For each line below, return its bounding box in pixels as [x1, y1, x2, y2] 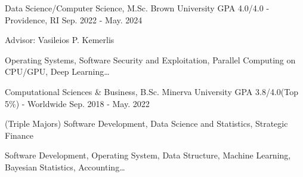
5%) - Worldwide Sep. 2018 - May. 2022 [5, 97, 150, 109]
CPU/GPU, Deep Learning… [5, 65, 110, 78]
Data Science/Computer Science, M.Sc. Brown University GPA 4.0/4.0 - [5, 2, 270, 14]
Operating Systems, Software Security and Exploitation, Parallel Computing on [5, 53, 296, 66]
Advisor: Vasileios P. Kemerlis [5, 33, 115, 46]
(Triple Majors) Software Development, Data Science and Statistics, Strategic [5, 117, 288, 130]
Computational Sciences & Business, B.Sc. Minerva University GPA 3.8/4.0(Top [5, 85, 298, 97]
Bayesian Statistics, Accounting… [5, 160, 125, 173]
